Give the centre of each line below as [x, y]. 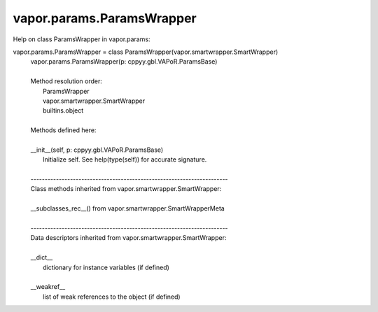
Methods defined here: [63, 130]
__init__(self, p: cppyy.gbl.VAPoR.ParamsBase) [97, 150]
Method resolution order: [66, 81]
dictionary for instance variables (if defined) [106, 267]
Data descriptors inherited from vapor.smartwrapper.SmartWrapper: [128, 238]
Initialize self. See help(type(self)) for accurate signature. [125, 159]
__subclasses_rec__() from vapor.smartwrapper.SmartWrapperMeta [128, 208]
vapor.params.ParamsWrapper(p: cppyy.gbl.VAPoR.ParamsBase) [124, 62]
